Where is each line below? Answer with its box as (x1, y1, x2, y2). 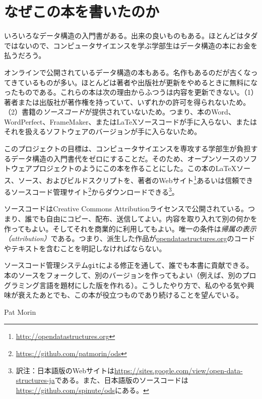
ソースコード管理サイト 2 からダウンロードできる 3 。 (11, 185, 179, 197)
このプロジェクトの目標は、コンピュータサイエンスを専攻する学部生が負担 (4, 143, 251, 154)
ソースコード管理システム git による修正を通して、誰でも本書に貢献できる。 (4, 260, 253, 270)
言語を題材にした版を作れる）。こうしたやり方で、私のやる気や (39, 279, 247, 290)
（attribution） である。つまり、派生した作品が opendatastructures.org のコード (4, 233, 255, 244)
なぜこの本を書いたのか (4, 1, 160, 22)
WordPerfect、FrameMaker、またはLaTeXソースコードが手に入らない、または (4, 116, 257, 127)
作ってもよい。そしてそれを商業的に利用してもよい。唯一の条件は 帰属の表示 (4, 223, 256, 234)
